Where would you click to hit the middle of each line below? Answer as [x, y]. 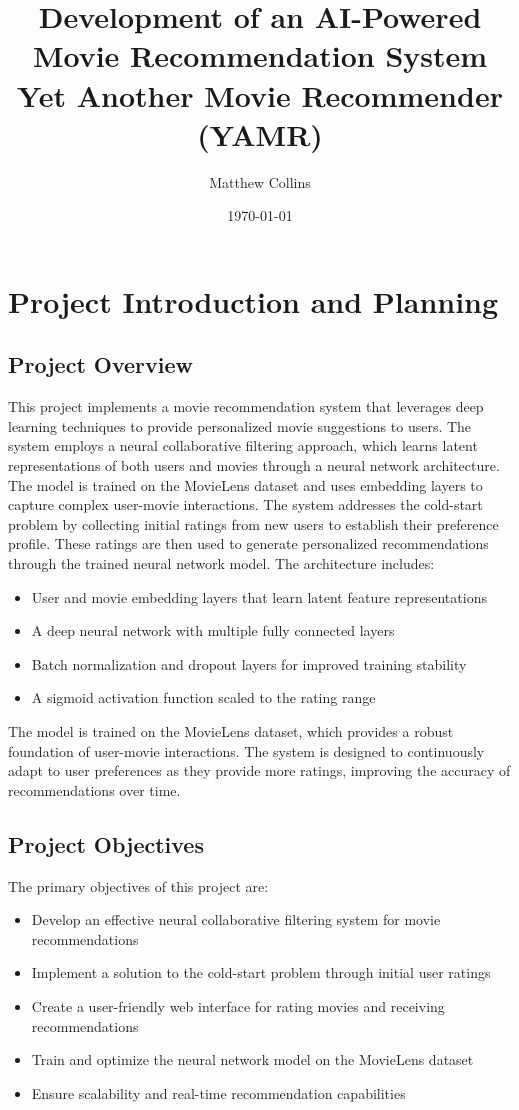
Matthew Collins [260, 181]
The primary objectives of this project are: [138, 885]
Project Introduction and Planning [253, 300]
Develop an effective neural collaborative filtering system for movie [236, 919]
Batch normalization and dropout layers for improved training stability [249, 663]
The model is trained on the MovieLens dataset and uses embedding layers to [245, 484]
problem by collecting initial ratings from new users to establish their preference [253, 523]
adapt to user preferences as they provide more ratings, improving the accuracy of [259, 770]
